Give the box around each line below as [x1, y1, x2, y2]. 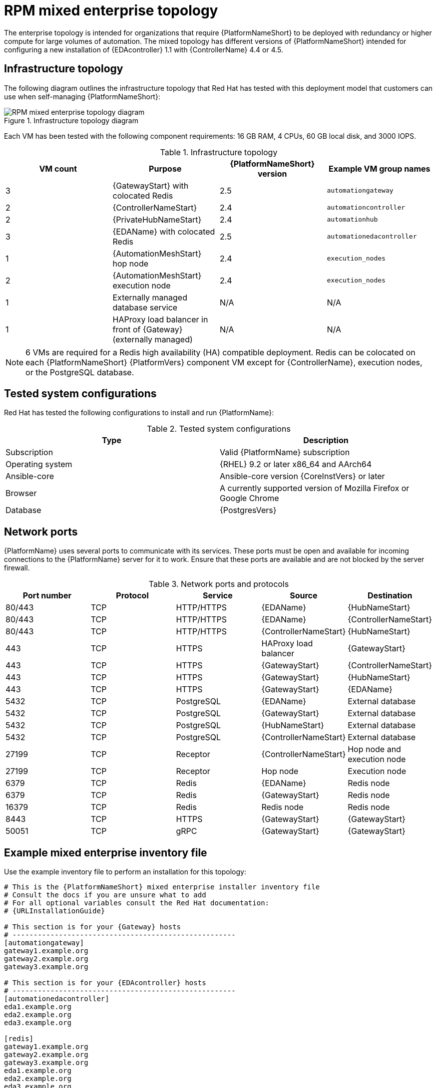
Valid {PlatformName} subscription [220, 447, 350, 458]
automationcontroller [327, 204, 406, 212]
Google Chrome [220, 493, 279, 504]
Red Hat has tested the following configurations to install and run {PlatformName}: [4, 408, 274, 417]
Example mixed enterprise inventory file [4, 846, 207, 859]
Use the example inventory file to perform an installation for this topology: [4, 867, 246, 876]
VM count [39, 163, 77, 174]
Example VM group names [329, 163, 431, 174]
